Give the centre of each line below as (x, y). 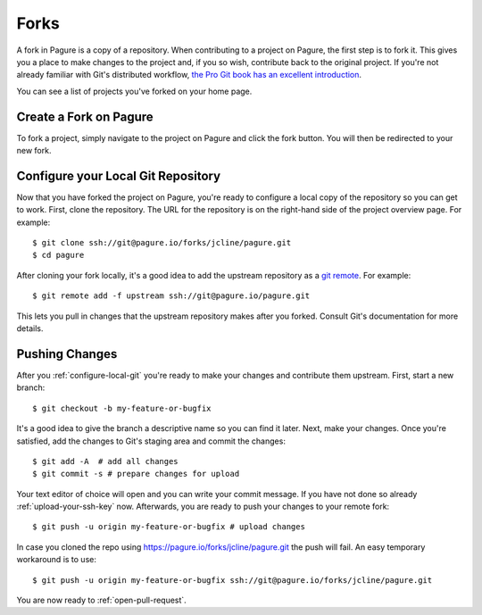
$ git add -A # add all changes (105, 461)
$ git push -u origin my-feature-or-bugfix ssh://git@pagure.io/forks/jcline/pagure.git (233, 580)
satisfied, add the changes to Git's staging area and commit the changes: (151, 441)
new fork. (34, 151)
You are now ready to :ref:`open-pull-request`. (101, 600)
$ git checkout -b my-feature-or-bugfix (122, 408)
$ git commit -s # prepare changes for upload (136, 474)
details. (30, 328)
